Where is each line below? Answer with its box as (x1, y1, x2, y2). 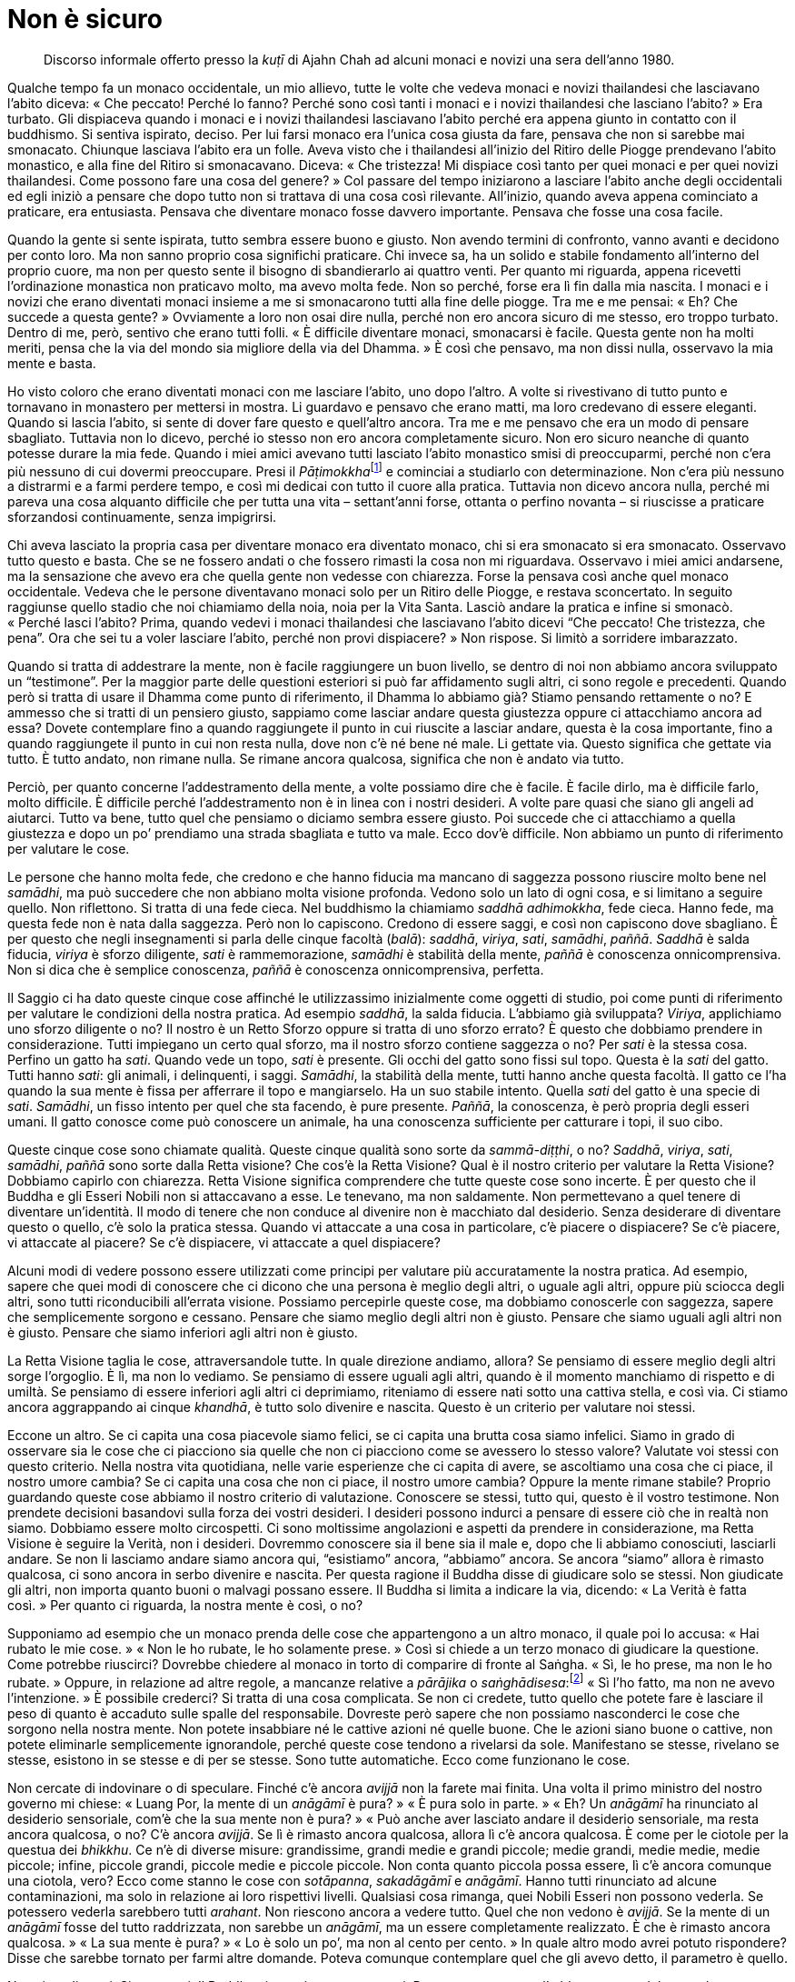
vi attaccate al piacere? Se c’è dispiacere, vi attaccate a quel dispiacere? (7, 1235, 441, 1251)
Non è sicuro (7, 4, 163, 35)
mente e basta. (7, 355, 96, 371)
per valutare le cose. (7, 841, 130, 857)
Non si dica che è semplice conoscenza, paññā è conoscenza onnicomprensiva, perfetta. (7, 962, 544, 978)
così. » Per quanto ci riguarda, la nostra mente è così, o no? (7, 1597, 363, 1614)
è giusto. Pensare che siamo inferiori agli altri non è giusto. (7, 1325, 358, 1341)
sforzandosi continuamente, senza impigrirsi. (7, 509, 277, 526)
